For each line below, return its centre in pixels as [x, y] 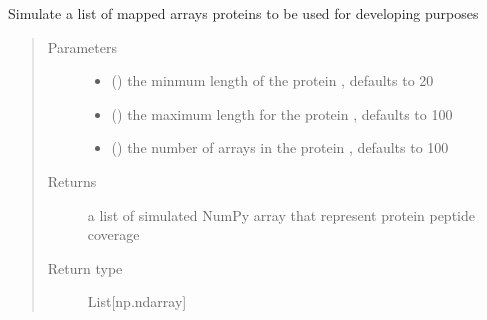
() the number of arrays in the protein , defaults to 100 [280, 147]
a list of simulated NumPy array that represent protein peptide [281, 214]
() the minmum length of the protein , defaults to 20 [272, 80]
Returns [72, 180]
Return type [85, 267]
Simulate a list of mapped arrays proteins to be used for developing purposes [243, 13]
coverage [113, 234]
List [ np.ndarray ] [137, 301]
